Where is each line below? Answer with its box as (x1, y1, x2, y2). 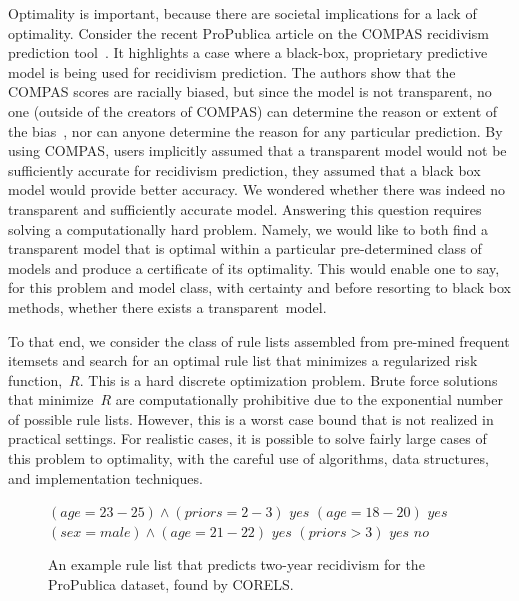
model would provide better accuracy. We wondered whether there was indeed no (8, 179, 505, 200)
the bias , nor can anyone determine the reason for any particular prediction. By (8, 120, 503, 141)
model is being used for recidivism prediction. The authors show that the (8, 61, 456, 82)
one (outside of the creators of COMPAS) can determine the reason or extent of (8, 100, 498, 121)
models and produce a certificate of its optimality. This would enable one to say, (8, 257, 500, 278)
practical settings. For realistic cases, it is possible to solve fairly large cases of (8, 428, 487, 449)
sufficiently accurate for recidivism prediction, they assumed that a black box (8, 159, 481, 180)
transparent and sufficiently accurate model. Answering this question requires (8, 198, 482, 219)
